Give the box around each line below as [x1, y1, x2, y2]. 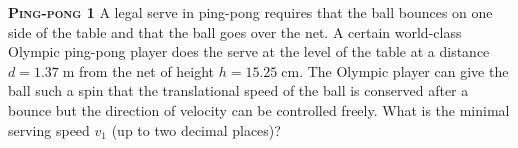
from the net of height [79, 60, 215, 81]
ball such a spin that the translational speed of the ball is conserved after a [8, 80, 469, 101]
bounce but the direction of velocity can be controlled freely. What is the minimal [8, 99, 510, 120]
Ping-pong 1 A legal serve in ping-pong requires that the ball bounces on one [8, 2, 493, 22]
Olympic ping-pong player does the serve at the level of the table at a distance [8, 41, 490, 62]
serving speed [8, 119, 90, 140]
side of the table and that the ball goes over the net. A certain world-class [8, 21, 462, 42]
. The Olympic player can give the [299, 60, 509, 81]
